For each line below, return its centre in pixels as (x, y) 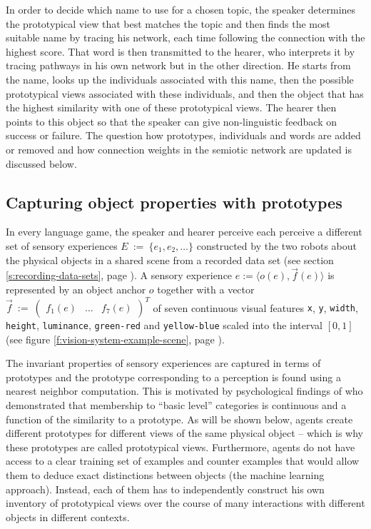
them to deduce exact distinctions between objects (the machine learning (165, 475)
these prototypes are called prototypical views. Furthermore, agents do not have (181, 447)
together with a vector (206, 289)
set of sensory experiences (62, 245)
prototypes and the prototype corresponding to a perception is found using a (173, 377)
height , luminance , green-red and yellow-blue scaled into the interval (164, 325)
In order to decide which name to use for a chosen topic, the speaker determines (181, 9)
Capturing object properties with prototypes (174, 202)
